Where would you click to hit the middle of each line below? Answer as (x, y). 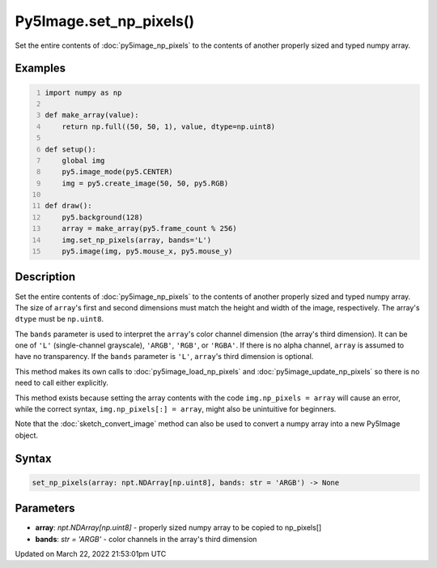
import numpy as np (83, 92)
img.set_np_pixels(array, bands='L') (137, 240)
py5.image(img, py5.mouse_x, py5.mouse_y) (147, 252)
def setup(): (71, 149)
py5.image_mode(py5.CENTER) (117, 172)
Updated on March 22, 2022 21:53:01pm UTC (91, 554)
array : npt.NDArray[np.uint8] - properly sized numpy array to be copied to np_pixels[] (178, 527)
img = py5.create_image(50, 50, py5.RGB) (145, 183)
